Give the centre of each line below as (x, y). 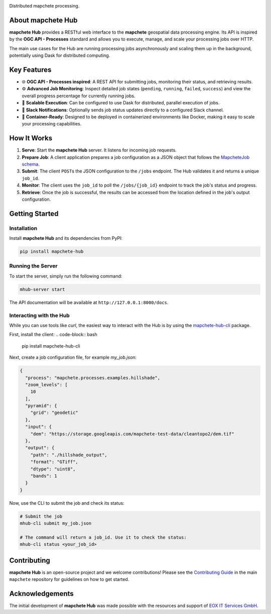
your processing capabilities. (52, 124)
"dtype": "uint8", (53, 469)
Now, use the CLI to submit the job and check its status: (67, 503)
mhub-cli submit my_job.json (56, 523)
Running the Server (33, 266)
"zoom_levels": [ (46, 385)
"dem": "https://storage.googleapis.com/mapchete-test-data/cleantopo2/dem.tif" (132, 434)
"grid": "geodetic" (54, 413)
